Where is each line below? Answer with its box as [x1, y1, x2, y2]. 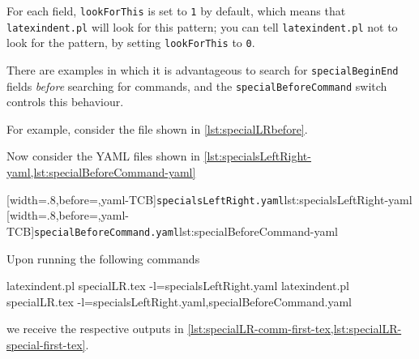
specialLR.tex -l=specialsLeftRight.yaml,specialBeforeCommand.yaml [6, 293, 352, 310]
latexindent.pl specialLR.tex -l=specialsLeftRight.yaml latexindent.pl [6, 277, 349, 294]
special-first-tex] [6, 335, 86, 353]
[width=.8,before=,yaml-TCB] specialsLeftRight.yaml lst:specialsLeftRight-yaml [6, 190, 413, 207]
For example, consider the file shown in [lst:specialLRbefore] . [6, 120, 308, 137]
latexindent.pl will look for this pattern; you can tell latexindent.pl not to [6, 18, 398, 35]
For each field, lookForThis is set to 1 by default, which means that [6, 2, 346, 19]
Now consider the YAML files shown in [6, 147, 200, 165]
